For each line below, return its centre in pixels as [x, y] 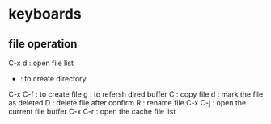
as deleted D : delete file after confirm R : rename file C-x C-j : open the [127, 103]
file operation [43, 44]
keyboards [45, 14]
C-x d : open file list [41, 63]
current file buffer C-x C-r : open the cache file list [92, 111]
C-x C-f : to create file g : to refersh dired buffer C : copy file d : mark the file [136, 94]
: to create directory [53, 79]
